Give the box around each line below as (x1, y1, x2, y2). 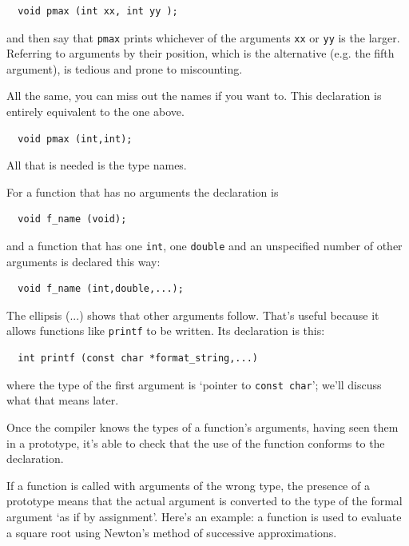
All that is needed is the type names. (6, 157, 187, 173)
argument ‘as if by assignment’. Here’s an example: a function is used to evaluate (6, 508, 402, 524)
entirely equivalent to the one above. (6, 103, 185, 120)
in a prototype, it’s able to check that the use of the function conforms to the (6, 434, 385, 451)
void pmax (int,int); (18, 133, 133, 145)
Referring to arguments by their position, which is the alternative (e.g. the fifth (6, 45, 395, 62)
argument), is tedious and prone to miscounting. (6, 60, 243, 77)
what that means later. (6, 392, 119, 409)
